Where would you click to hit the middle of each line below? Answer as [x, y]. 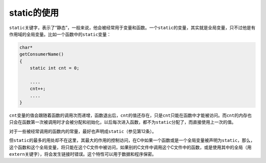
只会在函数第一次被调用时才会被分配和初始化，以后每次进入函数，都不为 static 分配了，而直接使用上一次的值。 [123, 122]
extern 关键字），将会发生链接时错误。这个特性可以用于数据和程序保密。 [83, 154]
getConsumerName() [42, 54]
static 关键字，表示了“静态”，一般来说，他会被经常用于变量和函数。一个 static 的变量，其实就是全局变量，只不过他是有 [132, 28]
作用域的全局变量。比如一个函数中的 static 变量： [60, 34]
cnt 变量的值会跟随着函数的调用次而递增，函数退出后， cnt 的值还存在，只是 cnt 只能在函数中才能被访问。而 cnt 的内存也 [131, 115]
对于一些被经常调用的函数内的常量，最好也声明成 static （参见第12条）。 [83, 131]
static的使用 [34, 13]
